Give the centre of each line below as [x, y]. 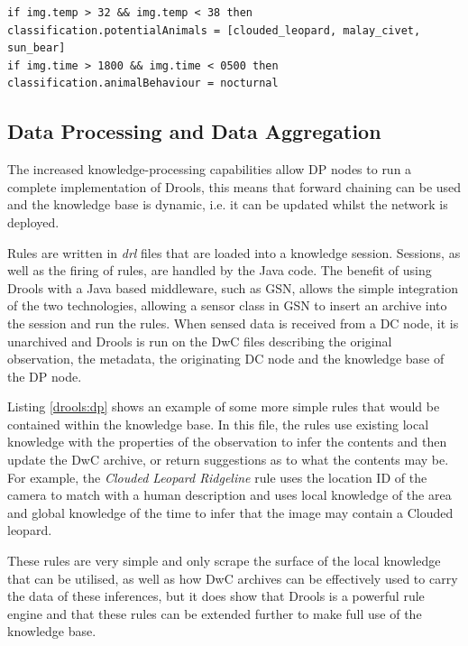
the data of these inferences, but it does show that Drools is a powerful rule [216, 596]
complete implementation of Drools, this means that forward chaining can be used [234, 186]
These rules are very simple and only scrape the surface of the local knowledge [224, 561]
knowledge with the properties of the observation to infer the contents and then [227, 442]
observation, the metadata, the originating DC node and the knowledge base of [226, 359]
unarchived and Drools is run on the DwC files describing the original [200, 341]
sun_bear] [37, 48]
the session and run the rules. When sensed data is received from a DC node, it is [233, 323]
